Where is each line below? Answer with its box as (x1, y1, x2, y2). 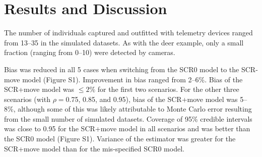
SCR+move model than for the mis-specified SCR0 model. (4, 143, 184, 153)
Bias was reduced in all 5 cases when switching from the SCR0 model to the (4, 64, 239, 74)
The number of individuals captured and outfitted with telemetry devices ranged (4, 27, 253, 38)
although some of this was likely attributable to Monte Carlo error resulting (18, 103, 252, 114)
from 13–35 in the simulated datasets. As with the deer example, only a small (4, 37, 244, 47)
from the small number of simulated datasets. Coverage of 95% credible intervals (4, 113, 252, 124)
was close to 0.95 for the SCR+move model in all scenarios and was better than (4, 123, 250, 134)
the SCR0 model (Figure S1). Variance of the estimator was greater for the (4, 133, 236, 144)
